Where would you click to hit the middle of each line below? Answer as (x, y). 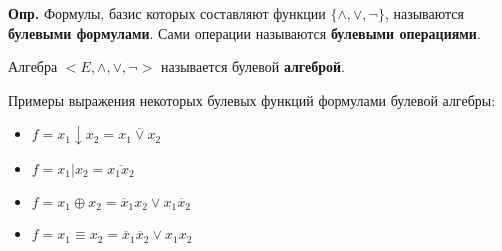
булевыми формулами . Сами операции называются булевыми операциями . (244, 32)
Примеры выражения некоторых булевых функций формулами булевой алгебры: (252, 99)
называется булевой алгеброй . (252, 66)
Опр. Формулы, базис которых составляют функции (167, 13)
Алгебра (33, 66)
